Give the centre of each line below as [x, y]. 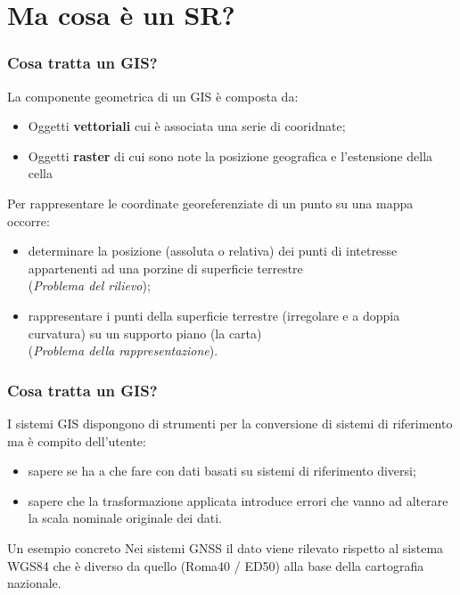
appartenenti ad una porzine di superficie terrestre [165, 268]
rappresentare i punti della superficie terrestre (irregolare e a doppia [214, 315]
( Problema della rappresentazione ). [123, 350]
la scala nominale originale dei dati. [125, 518]
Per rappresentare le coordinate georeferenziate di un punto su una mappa [210, 203]
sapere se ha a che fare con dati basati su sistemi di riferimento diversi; [222, 471]
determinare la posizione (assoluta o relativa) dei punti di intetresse [213, 251]
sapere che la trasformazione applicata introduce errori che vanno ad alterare [238, 500]
